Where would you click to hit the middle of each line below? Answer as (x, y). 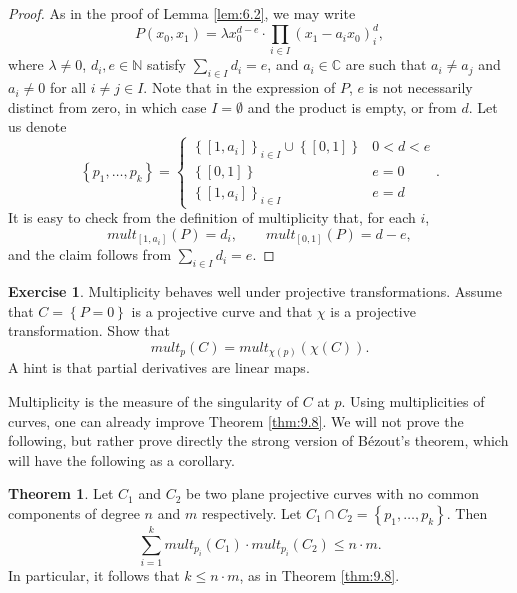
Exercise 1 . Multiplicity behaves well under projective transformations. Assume (255, 291)
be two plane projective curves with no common (332, 493)
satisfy (166, 64)
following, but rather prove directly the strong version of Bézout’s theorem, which (258, 440)
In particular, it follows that (94, 575)
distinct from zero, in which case (107, 106)
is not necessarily (420, 87)
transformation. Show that (89, 330)
